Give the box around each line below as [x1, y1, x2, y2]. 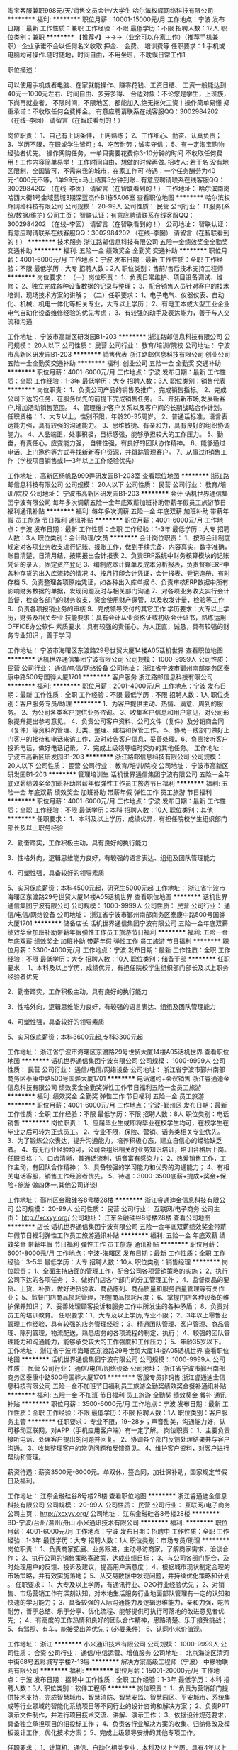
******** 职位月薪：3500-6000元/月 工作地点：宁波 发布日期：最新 [21, 1400, 221, 1408]
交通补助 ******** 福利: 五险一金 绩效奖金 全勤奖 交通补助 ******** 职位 [7, 247, 222, 255]
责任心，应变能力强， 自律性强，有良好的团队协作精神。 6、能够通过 [25, 439, 226, 447]
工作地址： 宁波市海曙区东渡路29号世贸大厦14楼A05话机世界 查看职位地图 [7, 646, 223, 654]
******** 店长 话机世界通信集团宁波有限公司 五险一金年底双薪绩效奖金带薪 [7, 1222, 227, 1230]
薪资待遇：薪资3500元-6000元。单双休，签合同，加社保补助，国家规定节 [7, 1468, 222, 1476]
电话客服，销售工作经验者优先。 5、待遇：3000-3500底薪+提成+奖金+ [13, 1172, 221, 1180]
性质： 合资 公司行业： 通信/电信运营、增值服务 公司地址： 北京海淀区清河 [13, 1649, 229, 1657]
